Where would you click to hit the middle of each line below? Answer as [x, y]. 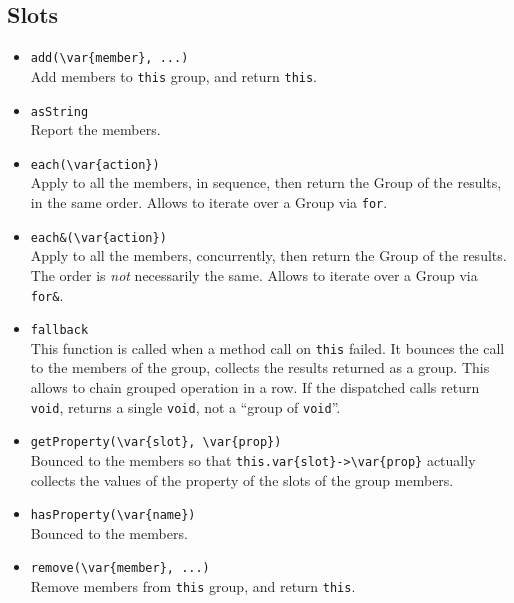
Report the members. [95, 129]
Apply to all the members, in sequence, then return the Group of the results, [266, 182]
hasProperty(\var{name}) [113, 515]
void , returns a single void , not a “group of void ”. [185, 406]
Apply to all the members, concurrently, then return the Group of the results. [268, 255]
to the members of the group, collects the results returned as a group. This [260, 367]
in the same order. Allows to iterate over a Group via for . [209, 202]
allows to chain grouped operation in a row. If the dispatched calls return [255, 387]
